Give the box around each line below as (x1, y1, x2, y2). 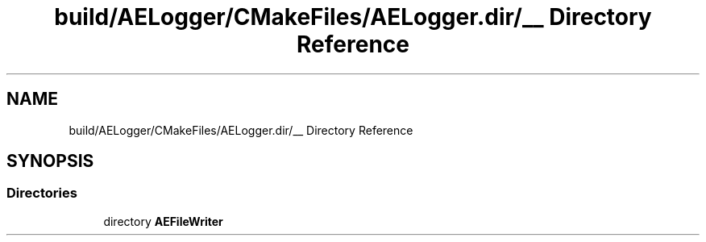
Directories (6, 185, 77, 202)
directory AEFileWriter (103, 214, 223, 228)
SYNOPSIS (6, 151, 94, 172)
